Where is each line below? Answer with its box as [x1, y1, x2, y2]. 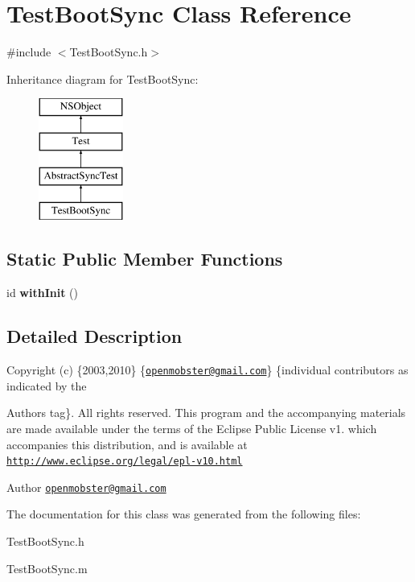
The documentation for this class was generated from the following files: [6, 506, 361, 522]
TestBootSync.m [6, 559, 88, 576]
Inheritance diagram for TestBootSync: [6, 70, 199, 87]
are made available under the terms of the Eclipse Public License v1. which [6, 419, 377, 436]
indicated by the [6, 377, 87, 394]
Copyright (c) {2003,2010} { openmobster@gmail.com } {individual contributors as [6, 361, 409, 378]
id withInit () [6, 284, 78, 301]
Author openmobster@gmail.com [6, 478, 166, 495]
